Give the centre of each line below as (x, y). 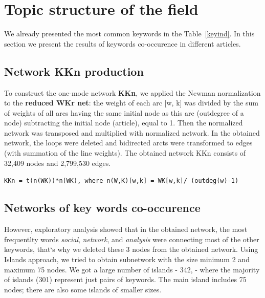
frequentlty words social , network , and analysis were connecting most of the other (132, 239)
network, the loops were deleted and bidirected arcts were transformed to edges (128, 143)
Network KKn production (74, 71)
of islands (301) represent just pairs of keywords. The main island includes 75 (125, 279)
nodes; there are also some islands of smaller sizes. (83, 289)
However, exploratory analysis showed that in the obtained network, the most (126, 229)
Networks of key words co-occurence (102, 208)
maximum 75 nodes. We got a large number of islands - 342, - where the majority (132, 269)
